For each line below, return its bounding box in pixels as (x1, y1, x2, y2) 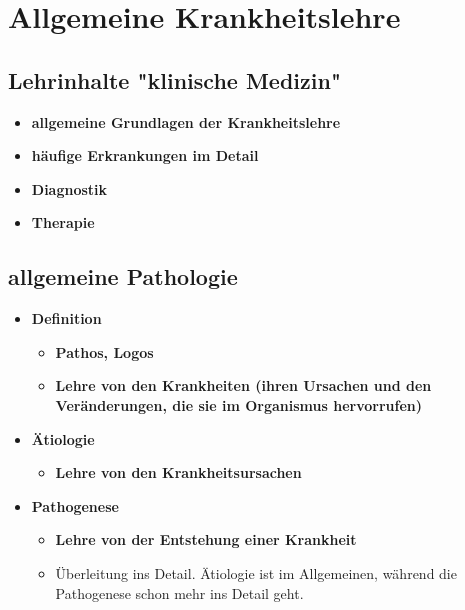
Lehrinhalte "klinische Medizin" (8, 64, 341, 95)
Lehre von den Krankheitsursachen (55, 462, 302, 483)
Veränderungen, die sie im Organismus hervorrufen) (55, 394, 422, 415)
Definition (31, 308, 102, 329)
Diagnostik (31, 178, 108, 199)
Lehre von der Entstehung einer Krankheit (55, 529, 357, 550)
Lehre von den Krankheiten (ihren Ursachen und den (55, 375, 432, 396)
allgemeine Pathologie (8, 261, 238, 292)
